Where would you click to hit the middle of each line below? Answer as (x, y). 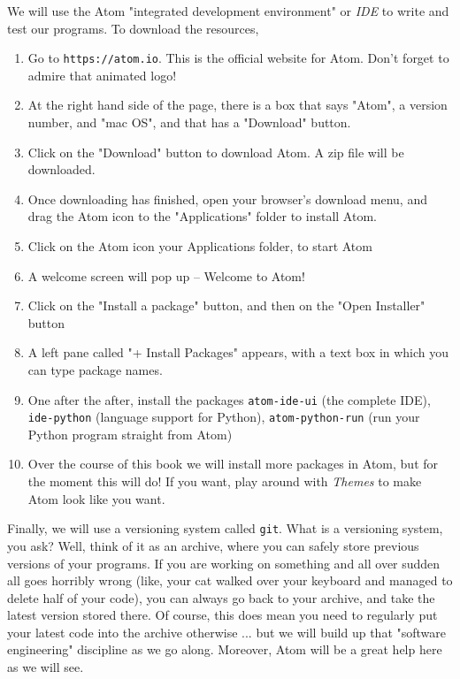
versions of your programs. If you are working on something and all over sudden (224, 563)
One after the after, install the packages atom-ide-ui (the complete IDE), (229, 399)
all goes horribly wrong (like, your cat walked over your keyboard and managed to (230, 580)
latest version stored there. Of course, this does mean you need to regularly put (222, 615)
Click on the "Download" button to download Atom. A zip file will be (216, 152)
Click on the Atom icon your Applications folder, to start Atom (200, 246)
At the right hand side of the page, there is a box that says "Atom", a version (238, 105)
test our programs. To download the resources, (133, 28)
